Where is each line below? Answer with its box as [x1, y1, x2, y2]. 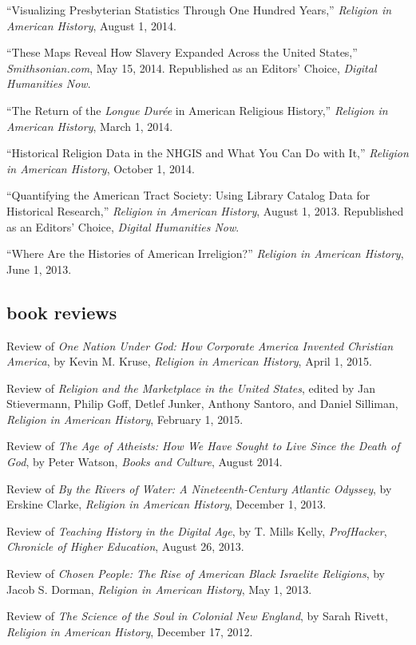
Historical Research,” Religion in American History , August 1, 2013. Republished [6, 202, 404, 219]
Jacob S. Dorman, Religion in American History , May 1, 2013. [6, 580, 312, 597]
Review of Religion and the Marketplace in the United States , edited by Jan [6, 379, 376, 396]
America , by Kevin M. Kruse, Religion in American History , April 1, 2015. [6, 353, 372, 370]
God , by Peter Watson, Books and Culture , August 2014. [6, 453, 283, 470]
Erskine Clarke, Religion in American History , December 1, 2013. [6, 496, 327, 512]
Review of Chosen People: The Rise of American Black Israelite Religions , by [6, 565, 385, 582]
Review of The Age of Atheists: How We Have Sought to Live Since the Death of [6, 437, 400, 454]
